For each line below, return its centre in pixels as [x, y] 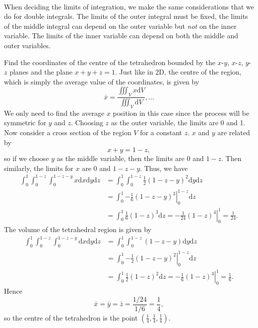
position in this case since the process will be [181, 113]
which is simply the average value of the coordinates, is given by [102, 81]
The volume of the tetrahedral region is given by [78, 229]
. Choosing [87, 123]
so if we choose [27, 158]
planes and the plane [41, 72]
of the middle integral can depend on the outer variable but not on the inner [120, 26]
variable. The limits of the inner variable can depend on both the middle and [121, 36]
